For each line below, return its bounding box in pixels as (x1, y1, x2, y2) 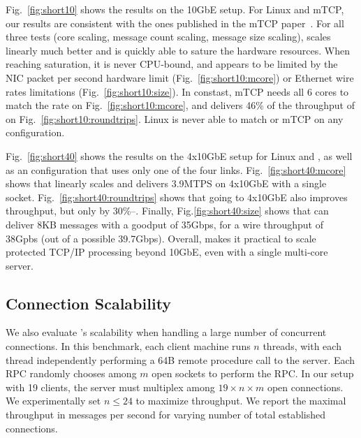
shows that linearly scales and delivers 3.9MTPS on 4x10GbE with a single (6, 176, 327, 191)
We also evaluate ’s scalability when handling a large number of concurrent (6, 325, 327, 340)
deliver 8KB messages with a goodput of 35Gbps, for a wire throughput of (6, 217, 323, 231)
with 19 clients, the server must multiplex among (6, 379, 215, 394)
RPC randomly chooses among (6, 366, 137, 381)
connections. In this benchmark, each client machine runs (6, 339, 251, 353)
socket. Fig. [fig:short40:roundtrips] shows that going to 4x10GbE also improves (6, 189, 348, 204)
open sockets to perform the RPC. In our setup (152, 366, 354, 381)
